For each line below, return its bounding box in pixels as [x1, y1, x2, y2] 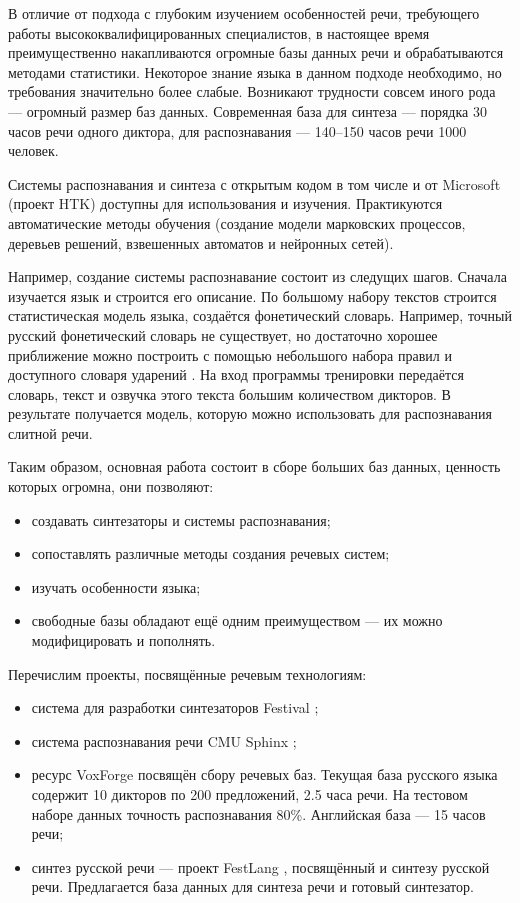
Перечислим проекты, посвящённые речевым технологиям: [8, 663, 367, 684]
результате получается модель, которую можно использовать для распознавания [8, 403, 492, 424]
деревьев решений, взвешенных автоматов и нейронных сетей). [8, 232, 394, 253]
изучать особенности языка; [31, 576, 201, 597]
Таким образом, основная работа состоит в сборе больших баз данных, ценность [8, 456, 501, 477]
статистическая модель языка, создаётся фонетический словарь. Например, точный [8, 305, 512, 326]
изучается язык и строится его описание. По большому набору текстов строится [8, 285, 497, 306]
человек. [8, 140, 59, 161]
